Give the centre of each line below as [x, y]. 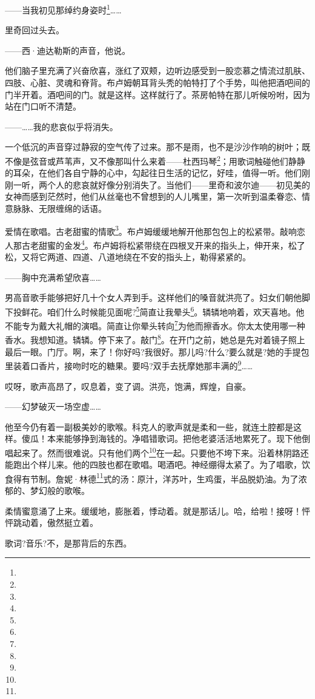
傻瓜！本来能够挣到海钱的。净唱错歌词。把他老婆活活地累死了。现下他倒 [166, 438]
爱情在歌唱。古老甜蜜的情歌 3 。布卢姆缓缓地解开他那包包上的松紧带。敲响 [151, 230]
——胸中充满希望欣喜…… [53, 277]
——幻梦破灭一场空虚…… [53, 406]
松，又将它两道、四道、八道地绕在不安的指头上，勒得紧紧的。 [128, 257]
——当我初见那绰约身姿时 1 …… [63, 9]
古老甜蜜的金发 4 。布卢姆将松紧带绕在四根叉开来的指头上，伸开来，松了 [163, 244]
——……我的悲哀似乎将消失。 [61, 126]
